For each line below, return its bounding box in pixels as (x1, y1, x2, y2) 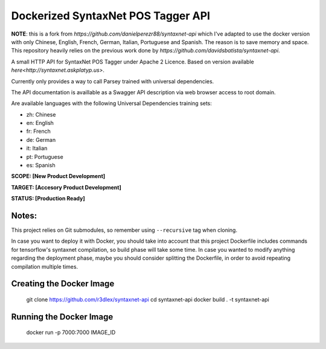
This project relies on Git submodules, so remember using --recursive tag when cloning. (11, 226, 238, 234)
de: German (26, 136, 56, 143)
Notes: (11, 211, 37, 220)
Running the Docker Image (11, 312, 113, 322)
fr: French (26, 127, 51, 135)
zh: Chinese (26, 110, 56, 118)
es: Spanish (26, 162, 56, 169)
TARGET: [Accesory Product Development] (11, 184, 122, 191)
